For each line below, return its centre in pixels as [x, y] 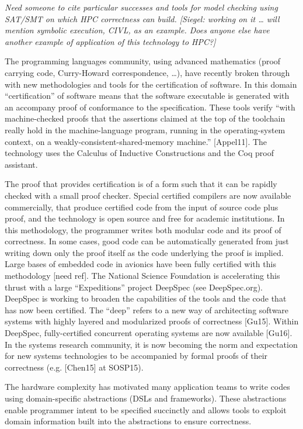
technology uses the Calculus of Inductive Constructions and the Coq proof [139, 153]
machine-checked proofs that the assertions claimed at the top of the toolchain [145, 118]
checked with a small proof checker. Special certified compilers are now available [148, 195]
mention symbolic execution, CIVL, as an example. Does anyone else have [137, 30]
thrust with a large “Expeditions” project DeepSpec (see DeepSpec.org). [134, 287]
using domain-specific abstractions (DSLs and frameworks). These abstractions [146, 398]
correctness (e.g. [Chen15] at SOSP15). [74, 367]
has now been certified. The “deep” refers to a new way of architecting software [147, 309]
